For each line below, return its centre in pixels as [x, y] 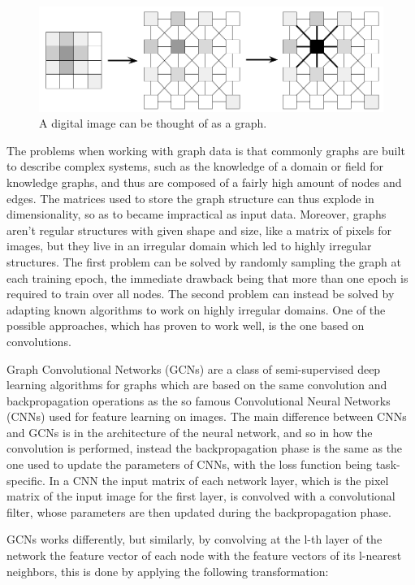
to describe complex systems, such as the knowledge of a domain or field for [195, 166]
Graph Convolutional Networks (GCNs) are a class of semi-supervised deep [194, 368]
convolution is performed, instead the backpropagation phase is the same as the [205, 448]
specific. [26, 480]
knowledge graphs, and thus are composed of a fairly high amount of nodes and [204, 182]
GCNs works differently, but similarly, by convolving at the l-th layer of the [195, 539]
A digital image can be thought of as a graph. [153, 123]
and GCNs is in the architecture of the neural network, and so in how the [190, 432]
